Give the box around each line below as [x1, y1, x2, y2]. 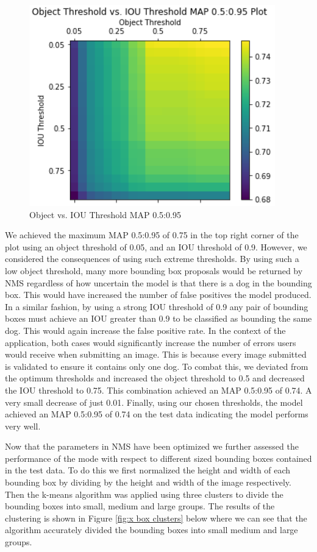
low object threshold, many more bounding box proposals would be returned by [5, 264, 303, 277]
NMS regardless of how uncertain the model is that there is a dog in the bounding [5, 276, 312, 289]
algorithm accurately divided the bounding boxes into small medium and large [5, 523, 298, 536]
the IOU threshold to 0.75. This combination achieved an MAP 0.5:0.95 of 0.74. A [5, 383, 312, 396]
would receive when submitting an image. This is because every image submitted [5, 348, 307, 361]
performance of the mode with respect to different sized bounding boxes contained [5, 451, 312, 464]
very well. [5, 419, 41, 432]
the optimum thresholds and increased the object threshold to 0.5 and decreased [5, 372, 305, 384]
